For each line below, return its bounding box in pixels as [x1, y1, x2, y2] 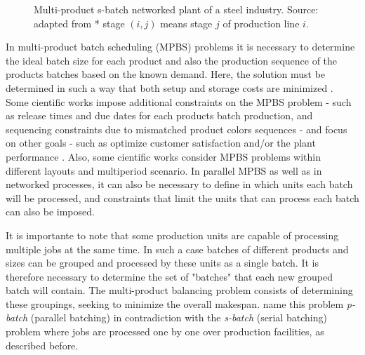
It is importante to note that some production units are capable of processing [6, 227, 339, 242]
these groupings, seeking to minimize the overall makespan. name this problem [6, 296, 344, 311]
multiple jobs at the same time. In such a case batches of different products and [6, 241, 349, 256]
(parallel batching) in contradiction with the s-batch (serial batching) [30, 310, 327, 325]
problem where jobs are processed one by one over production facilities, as [6, 324, 324, 339]
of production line [223, 15, 300, 30]
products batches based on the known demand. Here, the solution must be [6, 67, 326, 81]
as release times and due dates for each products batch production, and [6, 108, 313, 123]
